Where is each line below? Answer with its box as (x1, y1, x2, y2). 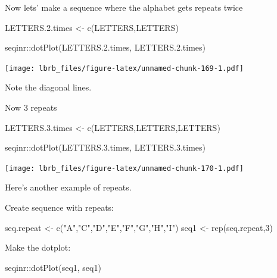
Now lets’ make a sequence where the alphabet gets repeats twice (5, 1, 243, 13)
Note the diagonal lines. (5, 81, 92, 93)
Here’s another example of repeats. (5, 181, 132, 193)
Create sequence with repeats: (5, 201, 114, 214)
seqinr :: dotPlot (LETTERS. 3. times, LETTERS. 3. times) (5, 141, 206, 154)
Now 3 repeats (5, 101, 57, 114)
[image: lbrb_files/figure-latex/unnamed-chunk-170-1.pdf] (5, 164, 244, 173)
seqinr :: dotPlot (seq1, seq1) (5, 261, 101, 273)
